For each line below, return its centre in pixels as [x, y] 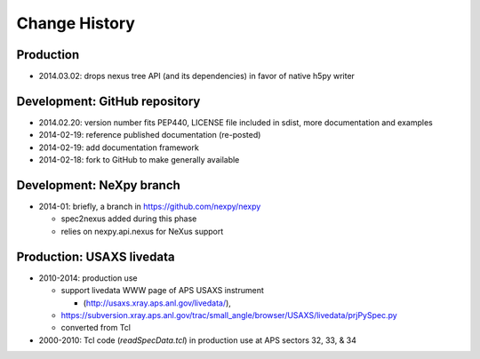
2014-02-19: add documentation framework [119, 148]
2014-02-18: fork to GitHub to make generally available [139, 160]
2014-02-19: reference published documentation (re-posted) [150, 135]
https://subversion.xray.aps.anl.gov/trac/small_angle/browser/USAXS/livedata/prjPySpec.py [229, 315]
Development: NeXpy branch [99, 185]
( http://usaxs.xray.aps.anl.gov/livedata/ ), [157, 303]
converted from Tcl [96, 328]
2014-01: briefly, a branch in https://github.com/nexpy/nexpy [150, 207]
